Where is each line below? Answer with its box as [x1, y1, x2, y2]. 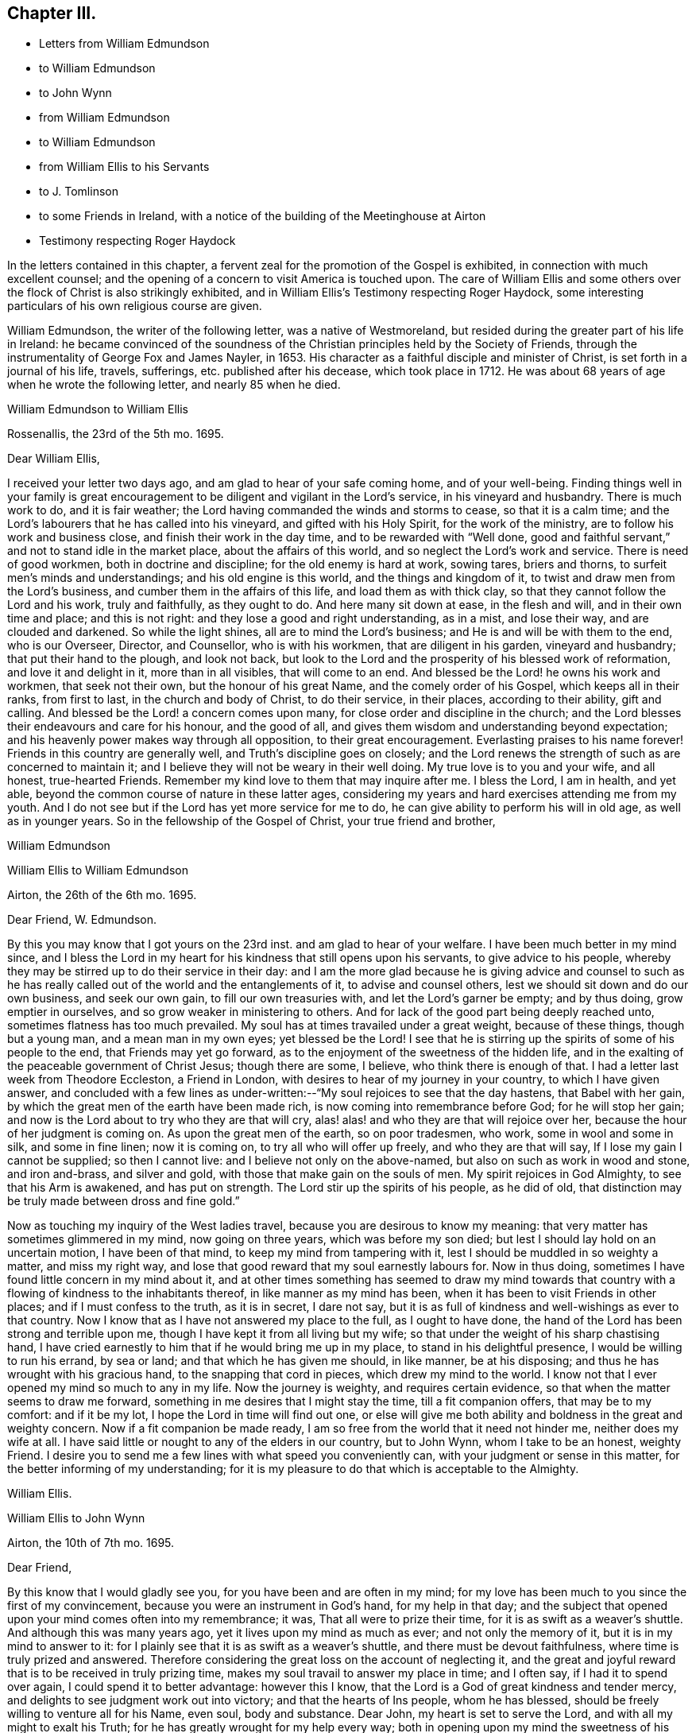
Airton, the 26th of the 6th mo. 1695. [7, 888, 197, 902]
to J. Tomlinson [39, 184, 118, 199]
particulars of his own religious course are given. [7, 299, 262, 313]
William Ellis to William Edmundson [7, 863, 188, 878]
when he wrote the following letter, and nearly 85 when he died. [7, 378, 341, 392]
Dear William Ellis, [7, 452, 100, 466]
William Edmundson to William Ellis [7, 402, 188, 417]
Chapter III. [7, 3, 97, 23]
